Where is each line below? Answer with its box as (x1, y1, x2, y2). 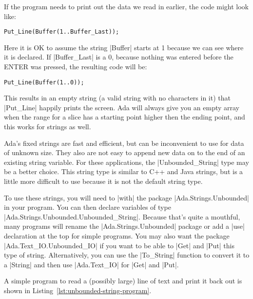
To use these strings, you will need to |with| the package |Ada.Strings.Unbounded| (4, 192, 249, 202)
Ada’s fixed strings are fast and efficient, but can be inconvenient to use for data (4, 138, 244, 148)
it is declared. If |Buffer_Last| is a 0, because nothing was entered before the (4, 52, 234, 62)
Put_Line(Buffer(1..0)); (4, 79, 84, 86)
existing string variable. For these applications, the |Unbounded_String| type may (4, 157, 249, 167)
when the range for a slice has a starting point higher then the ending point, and (4, 112, 245, 122)
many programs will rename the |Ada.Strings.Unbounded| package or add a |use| (4, 221, 245, 231)
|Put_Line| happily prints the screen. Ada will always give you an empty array (4, 102, 240, 112)
